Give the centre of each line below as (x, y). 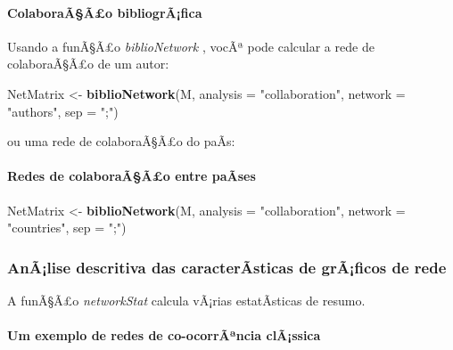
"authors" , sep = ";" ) (63, 111)
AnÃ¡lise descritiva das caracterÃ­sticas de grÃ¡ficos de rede (227, 267)
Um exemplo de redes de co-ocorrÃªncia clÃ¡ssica (164, 335)
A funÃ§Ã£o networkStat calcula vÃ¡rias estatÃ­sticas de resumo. (186, 300)
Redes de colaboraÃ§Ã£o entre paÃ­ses (132, 176)
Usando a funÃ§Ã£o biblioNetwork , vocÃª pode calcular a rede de (191, 46)
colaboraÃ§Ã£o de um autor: (88, 64)
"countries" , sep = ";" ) (67, 228)
